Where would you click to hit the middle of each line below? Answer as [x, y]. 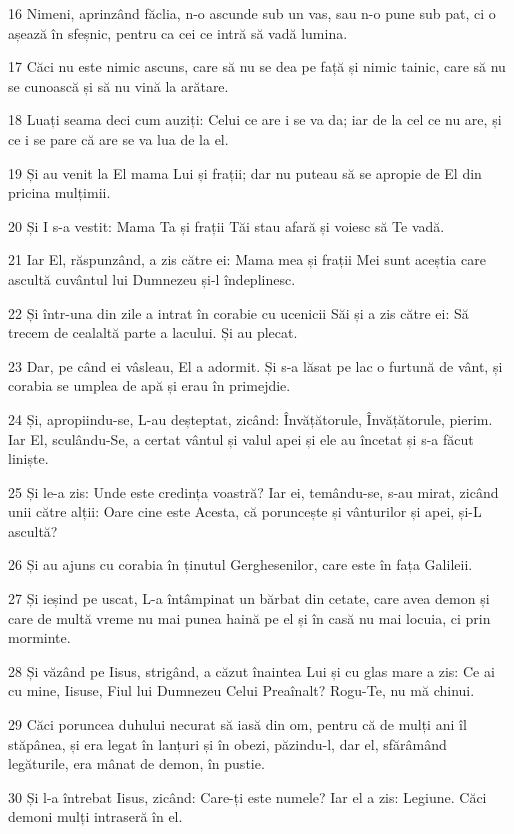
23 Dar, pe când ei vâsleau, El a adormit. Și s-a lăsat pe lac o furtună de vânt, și [255, 365]
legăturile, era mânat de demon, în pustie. [136, 763]
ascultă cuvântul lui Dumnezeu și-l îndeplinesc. [152, 278]
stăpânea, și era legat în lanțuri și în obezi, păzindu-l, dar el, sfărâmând [227, 743]
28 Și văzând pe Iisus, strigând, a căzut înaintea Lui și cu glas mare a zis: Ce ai [251, 670]
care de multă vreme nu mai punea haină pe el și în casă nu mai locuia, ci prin [249, 617]
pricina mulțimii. [59, 192]
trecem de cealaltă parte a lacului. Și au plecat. [153, 332]
